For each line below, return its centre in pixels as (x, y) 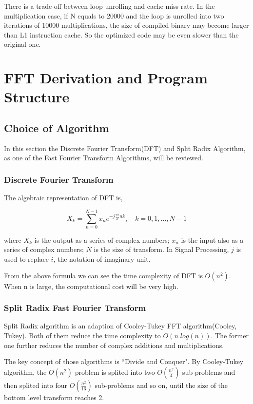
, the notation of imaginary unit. (102, 259)
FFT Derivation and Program (106, 78)
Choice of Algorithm (57, 127)
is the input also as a (212, 240)
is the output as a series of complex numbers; (102, 240)
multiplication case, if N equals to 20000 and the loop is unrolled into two (114, 15)
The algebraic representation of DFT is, (63, 198)
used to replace (26, 259)
